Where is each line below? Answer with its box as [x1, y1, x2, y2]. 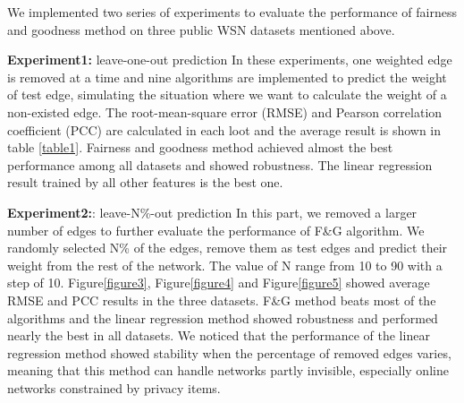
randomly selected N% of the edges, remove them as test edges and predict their [7, 238, 448, 257]
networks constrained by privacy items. [7, 378, 221, 397]
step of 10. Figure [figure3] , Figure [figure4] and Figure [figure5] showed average [7, 273, 430, 292]
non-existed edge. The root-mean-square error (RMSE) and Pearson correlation [7, 102, 443, 121]
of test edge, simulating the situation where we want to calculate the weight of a [7, 85, 447, 104]
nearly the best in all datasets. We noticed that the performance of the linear [7, 326, 430, 345]
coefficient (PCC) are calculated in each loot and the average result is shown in [7, 120, 442, 139]
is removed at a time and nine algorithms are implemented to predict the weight [7, 67, 447, 86]
